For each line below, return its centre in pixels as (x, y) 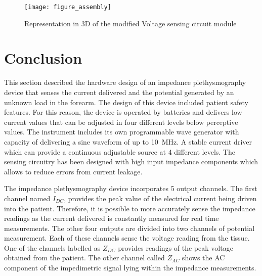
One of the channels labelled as (52, 247)
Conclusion (43, 58)
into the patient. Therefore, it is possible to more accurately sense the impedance (130, 208)
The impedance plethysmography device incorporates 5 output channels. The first (131, 188)
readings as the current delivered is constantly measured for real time (112, 218)
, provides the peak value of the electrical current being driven (160, 198)
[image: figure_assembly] (68, 7)
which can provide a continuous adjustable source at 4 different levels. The (120, 151)
